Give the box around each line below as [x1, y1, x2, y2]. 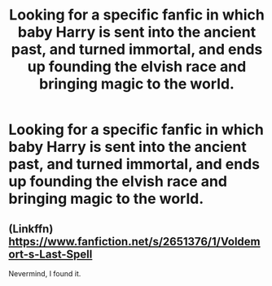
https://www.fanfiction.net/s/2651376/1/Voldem [8, 234, 261, 249]
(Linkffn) [8, 222, 54, 236]
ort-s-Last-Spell [8, 247, 93, 261]
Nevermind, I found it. [8, 269, 81, 278]
